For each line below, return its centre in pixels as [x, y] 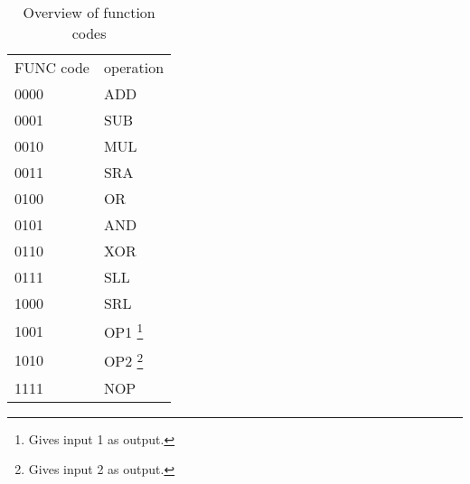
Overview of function [89, 12]
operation [134, 67]
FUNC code [52, 67]
